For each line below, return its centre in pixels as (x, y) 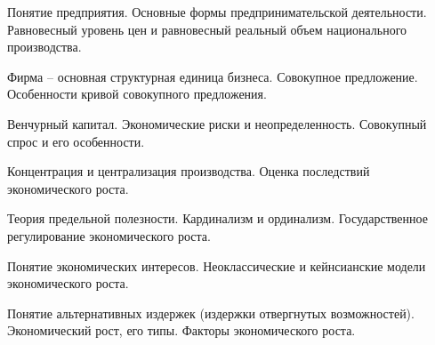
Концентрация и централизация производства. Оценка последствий (189, 171)
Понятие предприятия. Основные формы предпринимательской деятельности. (217, 12)
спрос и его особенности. (76, 141)
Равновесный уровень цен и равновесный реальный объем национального (207, 29)
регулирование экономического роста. (109, 235)
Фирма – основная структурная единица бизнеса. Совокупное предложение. (213, 76)
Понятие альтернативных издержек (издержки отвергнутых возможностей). (211, 313)
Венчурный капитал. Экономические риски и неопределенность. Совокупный (217, 123)
